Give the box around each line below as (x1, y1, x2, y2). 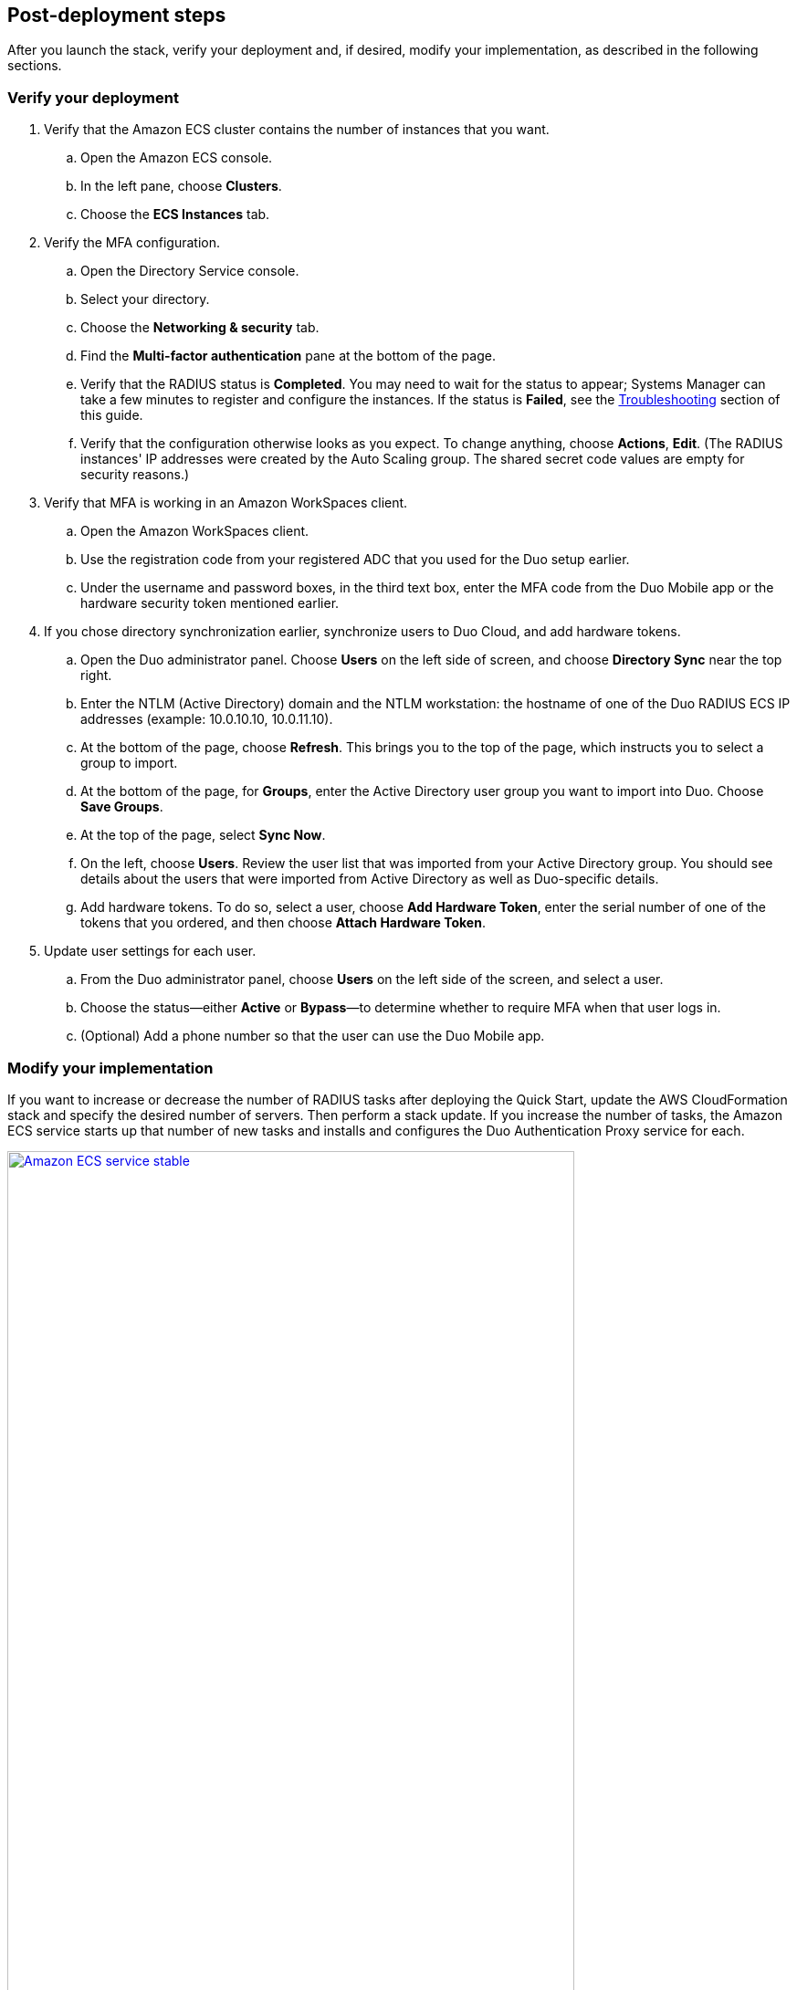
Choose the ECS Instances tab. (80, 206, 270, 223)
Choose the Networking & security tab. (80, 319, 320, 336)
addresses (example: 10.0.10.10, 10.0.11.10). (80, 711, 333, 728)
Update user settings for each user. (44, 943, 257, 959)
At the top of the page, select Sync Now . (80, 827, 326, 843)
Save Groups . (80, 799, 163, 815)
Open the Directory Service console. (80, 263, 299, 279)
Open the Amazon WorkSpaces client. (80, 523, 309, 539)
